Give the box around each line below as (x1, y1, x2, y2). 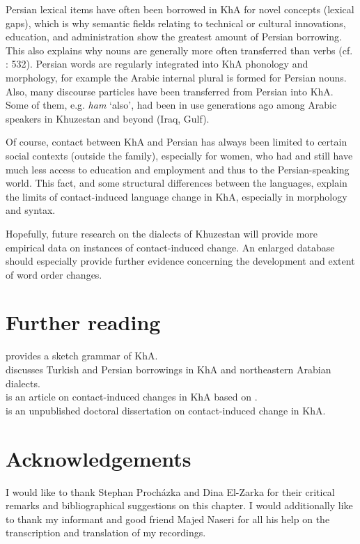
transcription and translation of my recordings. (6, 525, 206, 540)
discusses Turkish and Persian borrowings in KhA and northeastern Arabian (6, 362, 331, 376)
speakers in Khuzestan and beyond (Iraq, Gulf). (6, 111, 210, 125)
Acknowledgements (6, 444, 191, 472)
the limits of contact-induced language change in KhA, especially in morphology (6, 189, 347, 203)
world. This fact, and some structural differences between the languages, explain (6, 176, 347, 190)
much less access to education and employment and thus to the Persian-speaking (6, 162, 350, 176)
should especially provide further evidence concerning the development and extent (6, 254, 355, 268)
